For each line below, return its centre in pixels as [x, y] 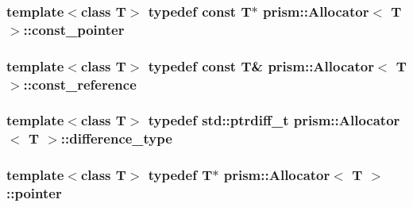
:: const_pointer [74, 29]
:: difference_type [116, 138]
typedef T [180, 175]
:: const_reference [80, 84]
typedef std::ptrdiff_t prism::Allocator [274, 120]
